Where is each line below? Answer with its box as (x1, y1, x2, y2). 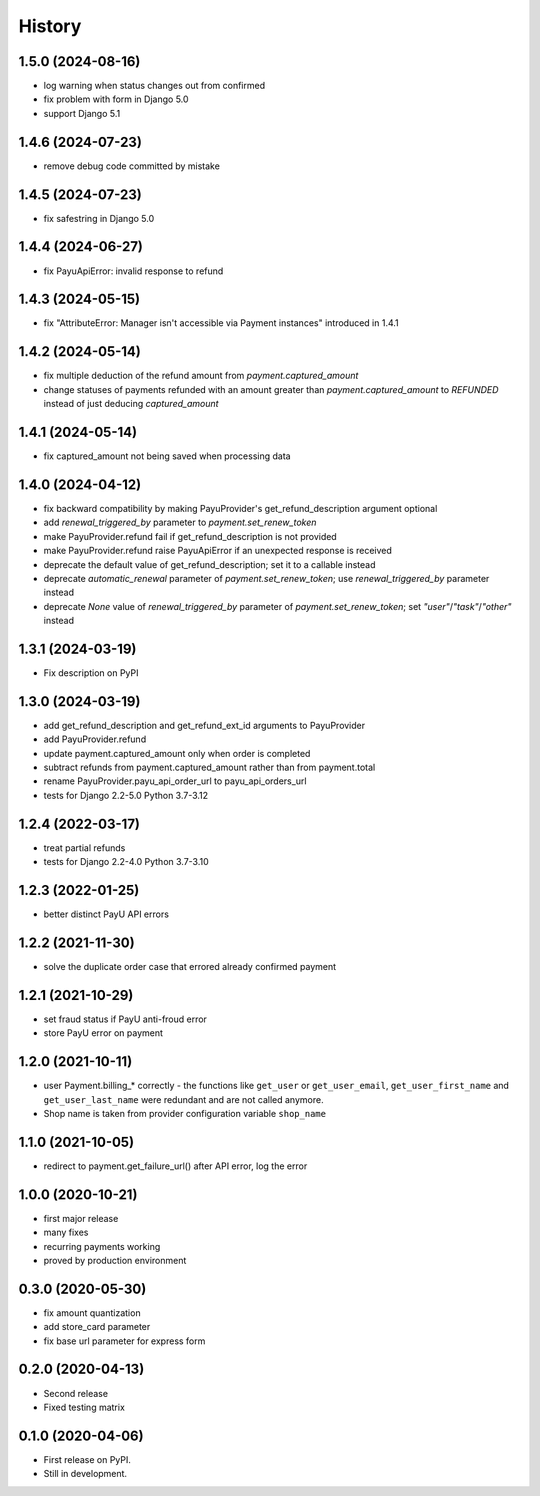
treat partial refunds (43, 841, 126, 854)
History (18, 15, 82, 37)
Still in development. (43, 1468, 128, 1480)
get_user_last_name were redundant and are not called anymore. (43, 1093, 324, 1105)
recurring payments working (43, 1240, 161, 1252)
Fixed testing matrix (43, 1401, 125, 1413)
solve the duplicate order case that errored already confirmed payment (43, 960, 337, 972)
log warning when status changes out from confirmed (43, 80, 265, 92)
